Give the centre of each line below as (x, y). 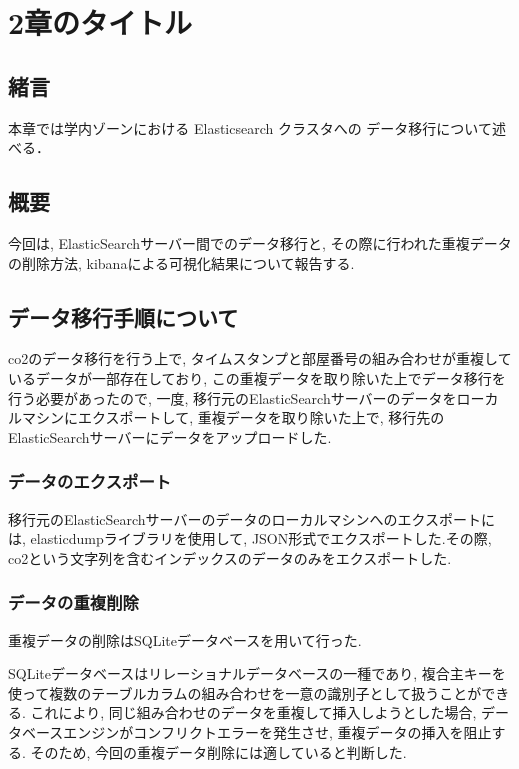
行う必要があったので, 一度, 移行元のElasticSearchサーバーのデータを (232, 397)
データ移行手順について (123, 316)
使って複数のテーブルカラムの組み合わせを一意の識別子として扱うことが (245, 692)
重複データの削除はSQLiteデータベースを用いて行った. (185, 639)
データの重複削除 (73, 602)
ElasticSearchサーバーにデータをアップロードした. (170, 436)
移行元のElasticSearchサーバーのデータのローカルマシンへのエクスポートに (252, 518)
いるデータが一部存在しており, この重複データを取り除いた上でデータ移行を (257, 377)
